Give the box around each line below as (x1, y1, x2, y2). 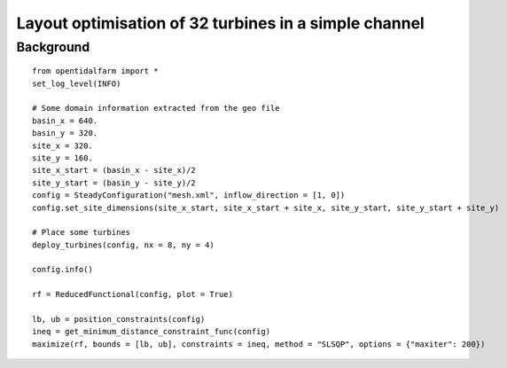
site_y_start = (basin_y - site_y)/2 (32, 177, 197, 188)
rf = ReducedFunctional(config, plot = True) (32, 289, 234, 300)
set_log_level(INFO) (32, 78, 121, 89)
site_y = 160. (32, 153, 93, 163)
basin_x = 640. (32, 115, 98, 126)
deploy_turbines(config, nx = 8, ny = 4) (32, 239, 214, 250)
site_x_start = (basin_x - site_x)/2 (32, 165, 197, 176)
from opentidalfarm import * (32, 67, 159, 76)
